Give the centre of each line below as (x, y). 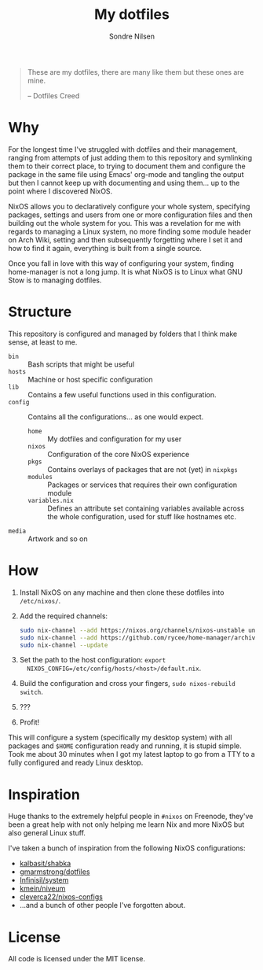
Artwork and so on (58, 538)
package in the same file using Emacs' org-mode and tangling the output (126, 174)
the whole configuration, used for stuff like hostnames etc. (142, 516)
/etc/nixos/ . (40, 600)
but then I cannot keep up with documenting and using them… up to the (124, 183)
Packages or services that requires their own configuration (142, 485)
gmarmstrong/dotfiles (55, 872)
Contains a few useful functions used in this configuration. (122, 394)
